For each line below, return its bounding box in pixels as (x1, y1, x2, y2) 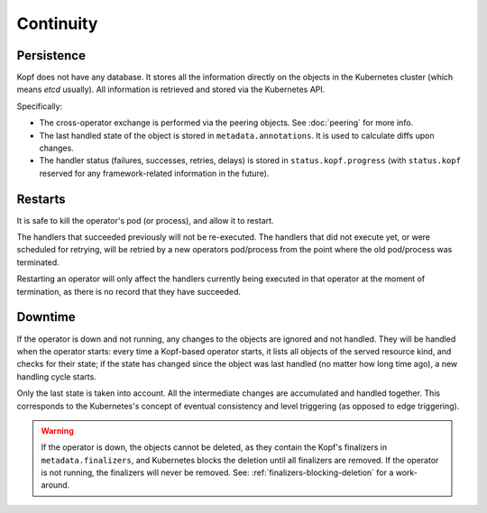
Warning (41, 425, 74, 436)
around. (41, 480, 70, 490)
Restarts (16, 191, 67, 206)
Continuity (16, 14, 98, 33)
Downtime (16, 309, 76, 325)
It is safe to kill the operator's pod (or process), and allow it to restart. (16, 215, 274, 225)
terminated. (16, 257, 60, 268)
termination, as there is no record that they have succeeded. (16, 286, 242, 297)
